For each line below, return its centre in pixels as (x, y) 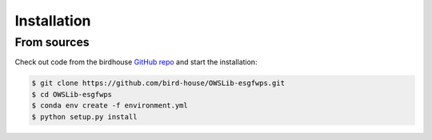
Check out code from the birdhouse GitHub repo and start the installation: (136, 62)
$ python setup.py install (84, 117)
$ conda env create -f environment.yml (110, 106)
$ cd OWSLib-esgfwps (72, 94)
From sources (52, 42)
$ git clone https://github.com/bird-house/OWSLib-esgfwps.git (158, 83)
